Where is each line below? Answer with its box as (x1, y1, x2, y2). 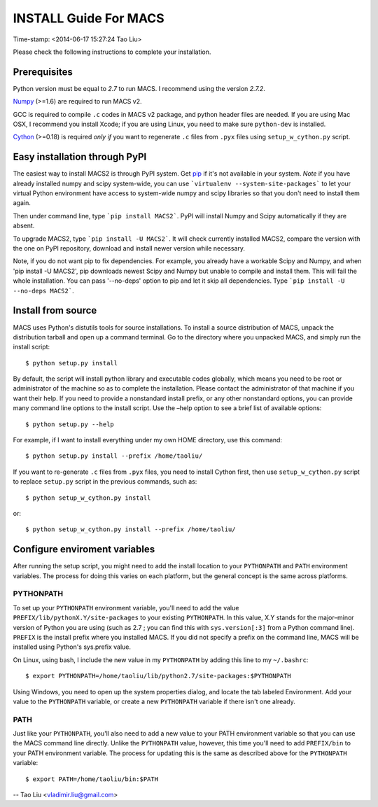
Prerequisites (13, 66, 73, 78)
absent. (13, 221, 35, 230)
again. (13, 199, 31, 207)
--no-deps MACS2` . (13, 286, 74, 295)
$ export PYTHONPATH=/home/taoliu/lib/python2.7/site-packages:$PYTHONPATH (25, 672, 291, 680)
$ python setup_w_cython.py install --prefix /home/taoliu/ (25, 526, 236, 533)
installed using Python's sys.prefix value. (13, 643, 132, 651)
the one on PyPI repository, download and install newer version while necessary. (13, 244, 245, 253)
